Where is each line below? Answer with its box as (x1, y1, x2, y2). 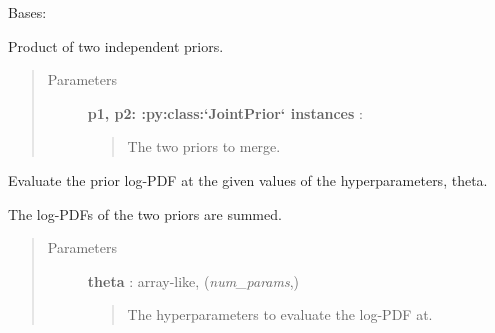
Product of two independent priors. (8, 35, 224, 56)
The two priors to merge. (127, 136, 281, 157)
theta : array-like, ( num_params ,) (87, 270, 300, 291)
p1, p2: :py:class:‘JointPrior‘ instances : (87, 102, 363, 123)
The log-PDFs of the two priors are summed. (8, 203, 282, 224)
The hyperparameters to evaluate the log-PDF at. (127, 304, 433, 325)
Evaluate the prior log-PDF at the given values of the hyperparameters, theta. (8, 169, 488, 190)
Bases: (8, 2, 47, 22)
